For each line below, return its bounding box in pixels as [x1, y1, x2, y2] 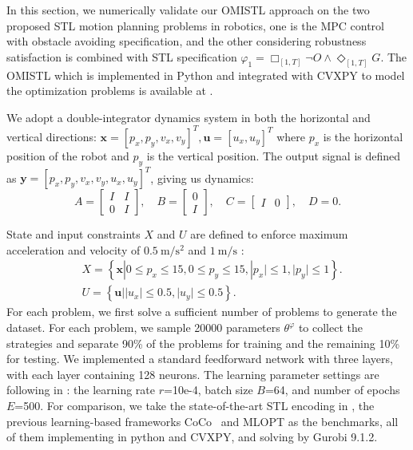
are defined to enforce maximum [190, 226, 348, 243]
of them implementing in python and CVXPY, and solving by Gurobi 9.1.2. [6, 428, 378, 445]
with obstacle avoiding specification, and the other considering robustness [6, 33, 367, 49]
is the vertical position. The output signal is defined [146, 147, 401, 164]
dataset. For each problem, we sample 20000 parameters [6, 319, 280, 336]
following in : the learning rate [6, 381, 155, 398]
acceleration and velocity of [6, 241, 141, 258]
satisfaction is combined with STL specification [6, 48, 237, 65]
